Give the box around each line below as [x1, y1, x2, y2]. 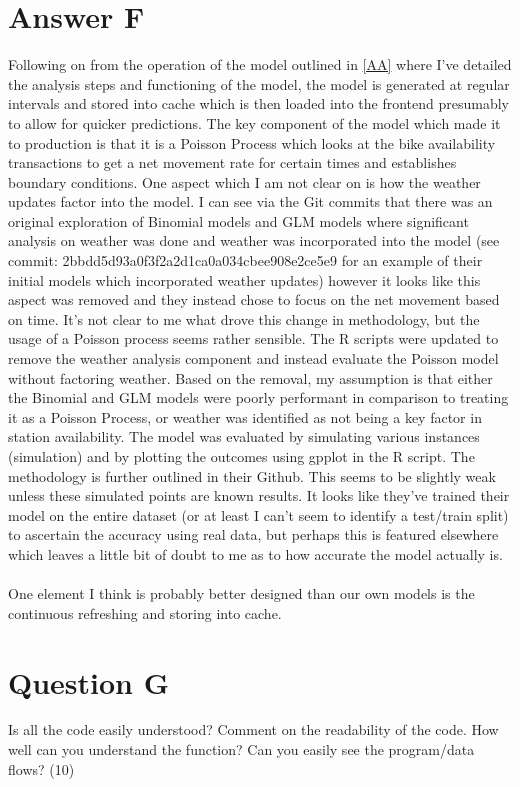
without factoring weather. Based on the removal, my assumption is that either [8, 367, 493, 388]
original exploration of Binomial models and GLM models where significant [8, 210, 469, 231]
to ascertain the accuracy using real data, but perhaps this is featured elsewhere [8, 524, 499, 545]
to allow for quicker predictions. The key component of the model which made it [8, 112, 501, 133]
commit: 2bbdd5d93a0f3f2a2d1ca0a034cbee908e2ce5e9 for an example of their [8, 250, 483, 271]
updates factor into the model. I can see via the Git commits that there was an [8, 191, 493, 212]
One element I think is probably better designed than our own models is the [8, 583, 475, 604]
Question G [8, 661, 170, 702]
